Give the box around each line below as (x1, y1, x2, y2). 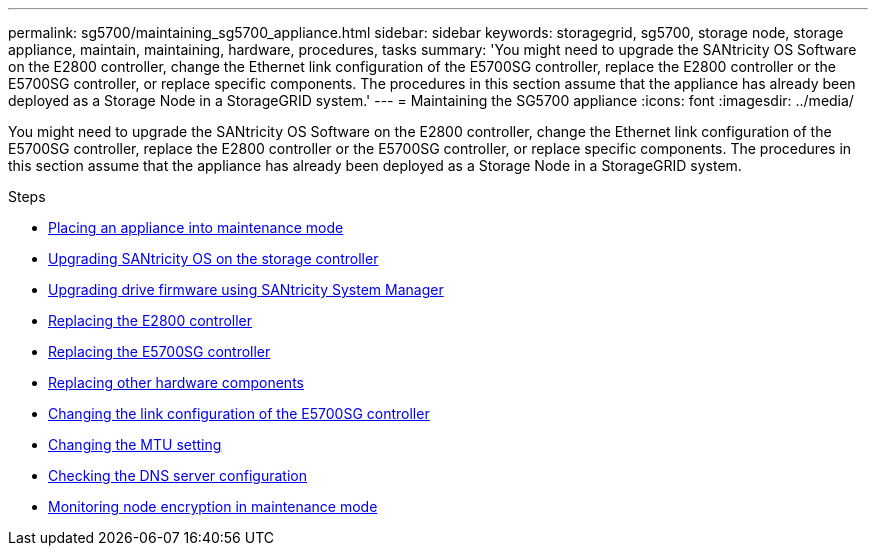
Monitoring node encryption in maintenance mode (48, 498, 378, 515)
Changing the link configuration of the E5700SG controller (48, 405, 430, 422)
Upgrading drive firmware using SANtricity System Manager (48, 281, 444, 298)
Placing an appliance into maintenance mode (48, 219, 344, 236)
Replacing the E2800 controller (48, 312, 253, 329)
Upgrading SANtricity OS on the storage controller (48, 250, 379, 267)
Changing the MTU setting (48, 436, 222, 453)
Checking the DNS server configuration (48, 467, 307, 484)
